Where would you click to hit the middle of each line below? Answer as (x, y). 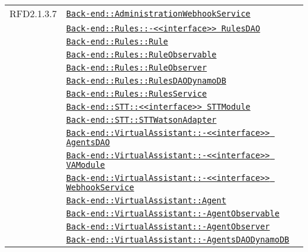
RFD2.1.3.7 (33, 13)
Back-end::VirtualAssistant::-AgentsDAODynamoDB (178, 240)
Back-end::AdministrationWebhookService (158, 13)
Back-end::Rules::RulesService (137, 94)
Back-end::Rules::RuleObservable (141, 55)
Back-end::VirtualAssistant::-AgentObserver (168, 227)
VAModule (86, 165)
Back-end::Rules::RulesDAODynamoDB (146, 81)
